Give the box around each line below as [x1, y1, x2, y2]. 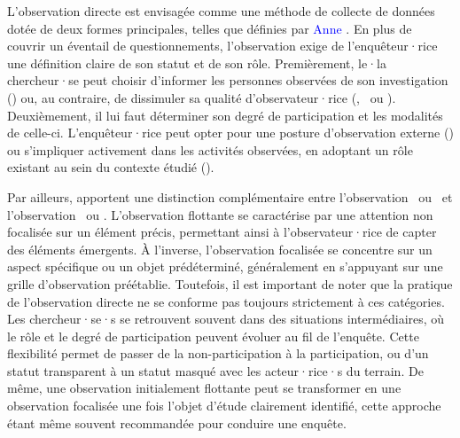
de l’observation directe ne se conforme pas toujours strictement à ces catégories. [7, 292, 445, 310]
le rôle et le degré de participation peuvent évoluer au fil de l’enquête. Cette [7, 326, 419, 345]
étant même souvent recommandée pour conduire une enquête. [7, 413, 347, 432]
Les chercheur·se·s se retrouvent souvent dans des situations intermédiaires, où [7, 309, 445, 328]
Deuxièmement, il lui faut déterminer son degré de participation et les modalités [7, 106, 443, 124]
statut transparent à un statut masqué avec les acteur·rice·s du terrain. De [7, 361, 424, 379]
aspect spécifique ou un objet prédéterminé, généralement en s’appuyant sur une [7, 257, 443, 276]
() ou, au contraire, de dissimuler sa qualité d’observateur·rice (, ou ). [7, 88, 396, 106]
